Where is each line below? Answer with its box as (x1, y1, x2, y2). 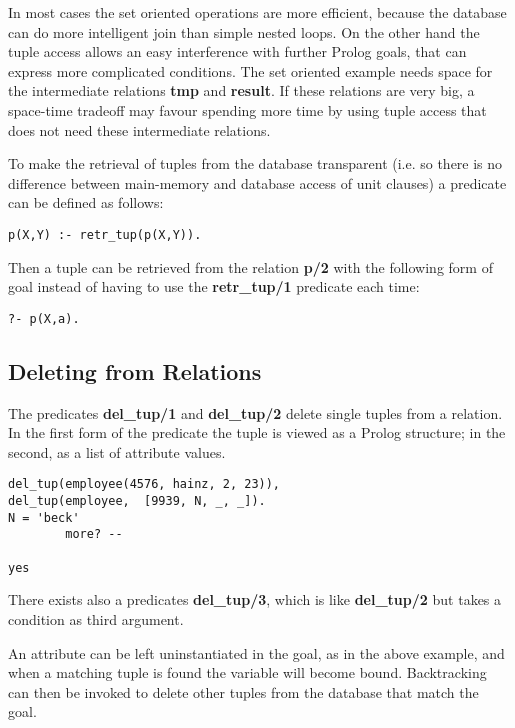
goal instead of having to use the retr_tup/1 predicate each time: (8, 276, 420, 297)
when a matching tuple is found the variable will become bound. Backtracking (8, 662, 487, 683)
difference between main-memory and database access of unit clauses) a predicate (8, 172, 507, 193)
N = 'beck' (8, 510, 80, 525)
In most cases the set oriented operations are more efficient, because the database (8, 2, 507, 22)
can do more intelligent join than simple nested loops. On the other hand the (8, 21, 480, 42)
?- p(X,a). (8, 311, 80, 326)
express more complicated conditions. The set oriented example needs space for (8, 60, 493, 81)
